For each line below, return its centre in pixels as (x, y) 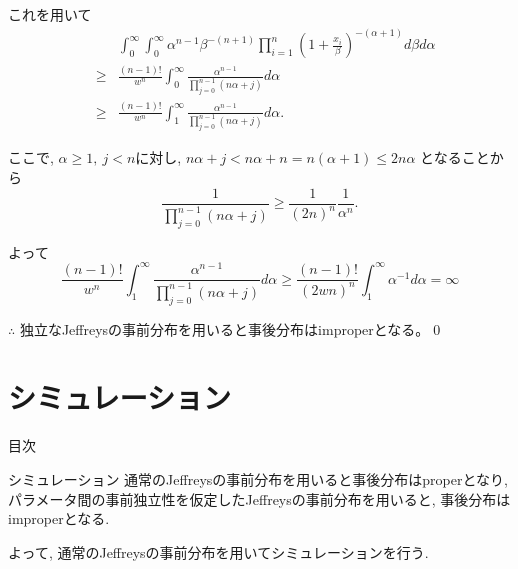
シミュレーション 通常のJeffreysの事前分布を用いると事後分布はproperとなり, (258, 478)
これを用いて (50, 14)
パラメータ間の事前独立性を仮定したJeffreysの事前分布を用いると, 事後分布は (259, 498)
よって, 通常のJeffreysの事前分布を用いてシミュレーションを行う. (218, 551)
